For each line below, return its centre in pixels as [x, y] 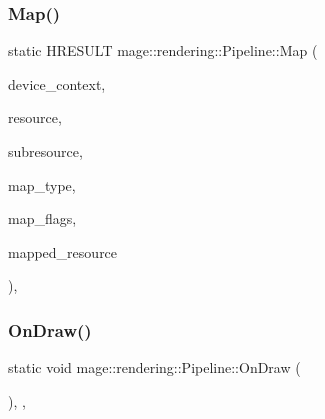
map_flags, [42, 218]
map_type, [42, 184]
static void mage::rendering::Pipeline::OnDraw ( [154, 367]
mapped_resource [63, 251]
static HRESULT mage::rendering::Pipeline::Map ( [163, 50]
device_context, [57, 83]
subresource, [45, 151]
